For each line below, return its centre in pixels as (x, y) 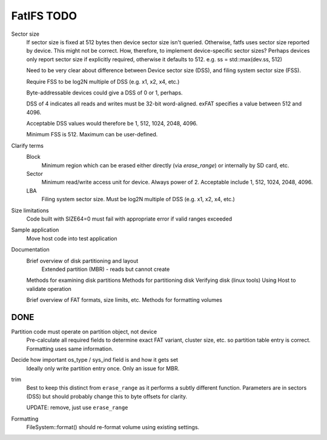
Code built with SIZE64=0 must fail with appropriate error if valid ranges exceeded (129, 219)
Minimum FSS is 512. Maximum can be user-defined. (92, 135)
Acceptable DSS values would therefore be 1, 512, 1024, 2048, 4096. (112, 124)
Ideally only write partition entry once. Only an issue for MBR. (103, 368)
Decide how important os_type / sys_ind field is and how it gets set (95, 360)
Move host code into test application (72, 238)
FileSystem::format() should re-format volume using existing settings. (113, 427)
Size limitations (30, 210)
